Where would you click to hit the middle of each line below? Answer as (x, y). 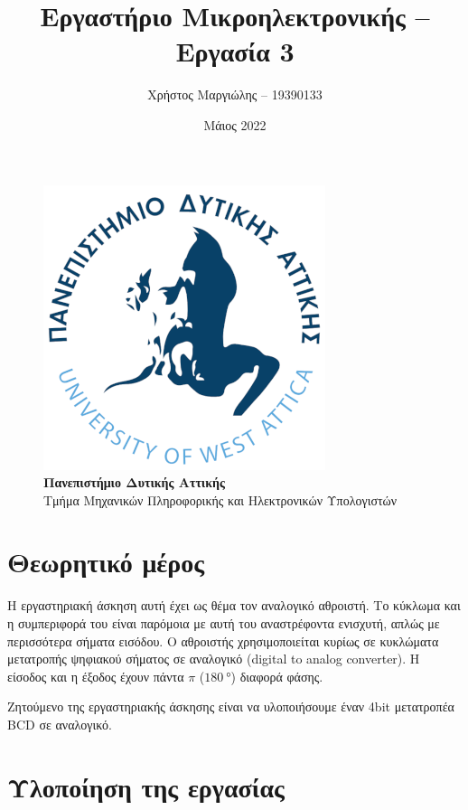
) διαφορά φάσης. (277, 676)
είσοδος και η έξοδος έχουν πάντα (96, 676)
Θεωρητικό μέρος (106, 562)
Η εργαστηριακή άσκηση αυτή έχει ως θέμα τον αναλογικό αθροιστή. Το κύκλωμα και (234, 605)
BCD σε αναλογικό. (60, 724)
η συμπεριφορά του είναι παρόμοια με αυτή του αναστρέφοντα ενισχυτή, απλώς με (224, 623)
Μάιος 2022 (235, 124)
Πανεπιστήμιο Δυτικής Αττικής (134, 482)
